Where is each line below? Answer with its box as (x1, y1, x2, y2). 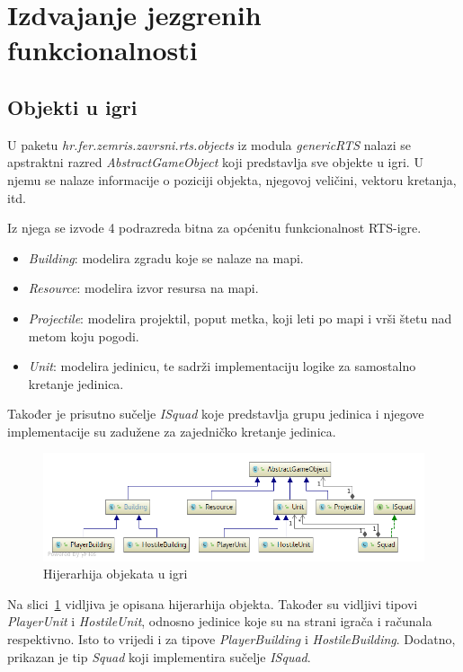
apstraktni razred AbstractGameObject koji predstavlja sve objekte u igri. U (7, 153, 423, 172)
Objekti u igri (7, 93, 138, 120)
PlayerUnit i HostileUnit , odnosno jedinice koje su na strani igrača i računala (7, 612, 432, 631)
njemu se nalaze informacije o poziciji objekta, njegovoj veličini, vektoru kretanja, (7, 170, 457, 189)
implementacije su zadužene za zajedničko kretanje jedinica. (7, 421, 336, 440)
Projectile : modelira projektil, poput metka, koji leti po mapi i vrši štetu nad (28, 308, 452, 327)
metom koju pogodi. (28, 326, 139, 345)
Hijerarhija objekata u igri (43, 564, 188, 583)
